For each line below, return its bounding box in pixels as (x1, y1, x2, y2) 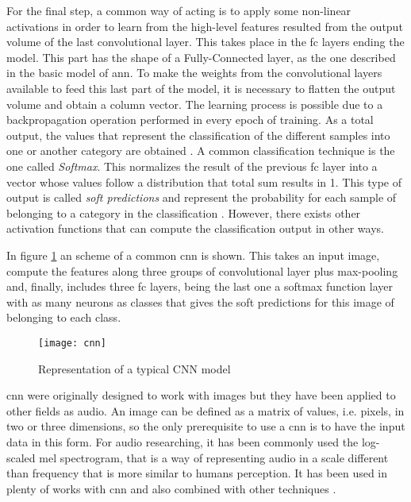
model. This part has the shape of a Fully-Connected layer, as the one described (6, 48, 396, 65)
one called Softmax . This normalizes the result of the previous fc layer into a (6, 157, 378, 174)
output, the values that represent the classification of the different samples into (6, 126, 390, 143)
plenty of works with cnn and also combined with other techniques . (6, 480, 336, 496)
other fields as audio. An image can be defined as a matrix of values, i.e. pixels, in (6, 402, 405, 419)
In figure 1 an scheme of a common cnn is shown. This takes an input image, (6, 246, 380, 263)
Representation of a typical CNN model (38, 360, 231, 376)
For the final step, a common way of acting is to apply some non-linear (6, 2, 351, 18)
